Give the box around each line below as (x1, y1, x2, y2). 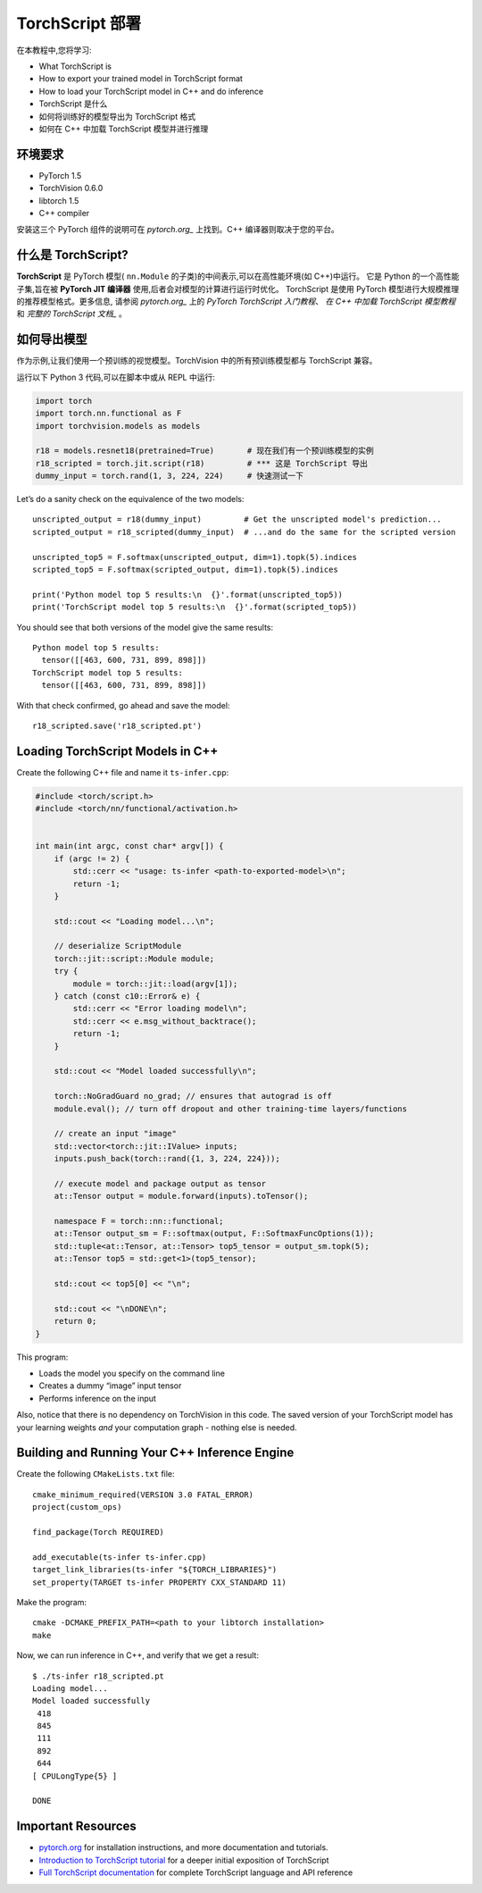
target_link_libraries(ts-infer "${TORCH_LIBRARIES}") (32, 1564, 278, 1575)
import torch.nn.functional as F (35, 408, 182, 419)
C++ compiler (38, 207, 90, 218)
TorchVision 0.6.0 (38, 183, 104, 194)
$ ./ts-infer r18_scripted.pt (32, 1671, 165, 1681)
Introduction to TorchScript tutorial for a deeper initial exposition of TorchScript (38, 1855, 329, 1865)
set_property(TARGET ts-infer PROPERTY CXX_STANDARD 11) (32, 1577, 287, 1587)
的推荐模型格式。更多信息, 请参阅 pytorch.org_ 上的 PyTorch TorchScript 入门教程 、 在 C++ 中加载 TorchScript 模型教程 (16, 296, 456, 307)
